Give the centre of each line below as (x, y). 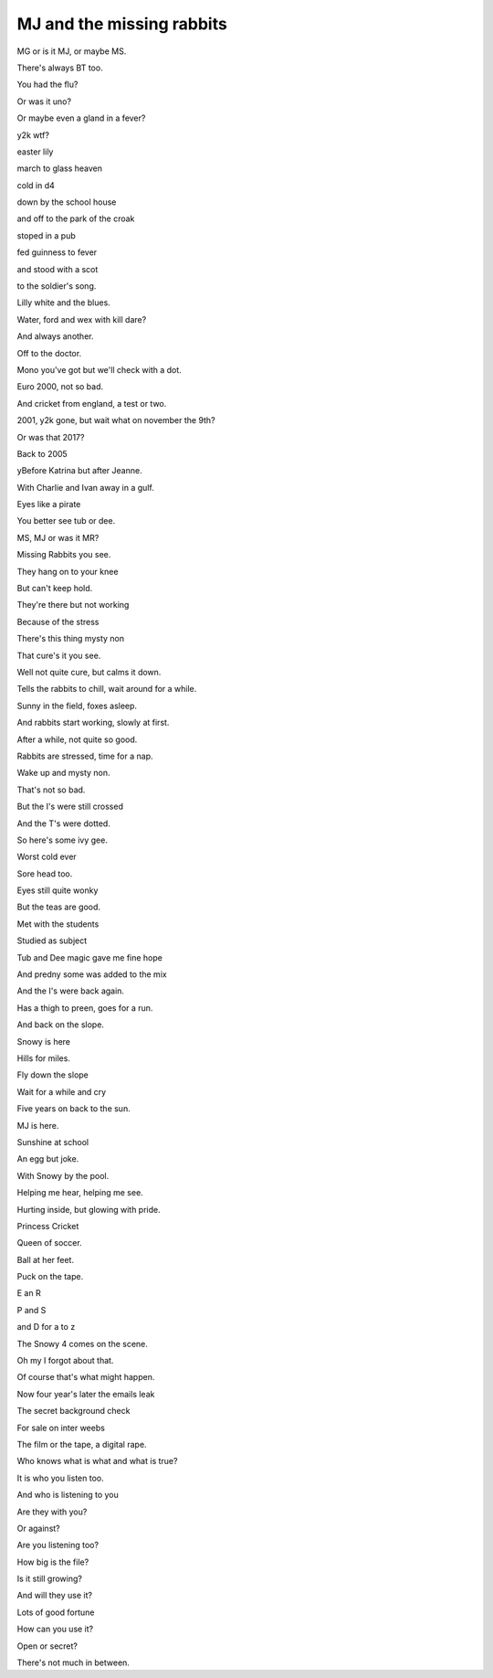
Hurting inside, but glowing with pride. (89, 1209)
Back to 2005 (42, 453)
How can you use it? (55, 1629)
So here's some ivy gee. (63, 840)
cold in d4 (36, 185)
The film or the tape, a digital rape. (82, 1444)
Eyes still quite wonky (58, 890)
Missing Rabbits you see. (64, 555)
